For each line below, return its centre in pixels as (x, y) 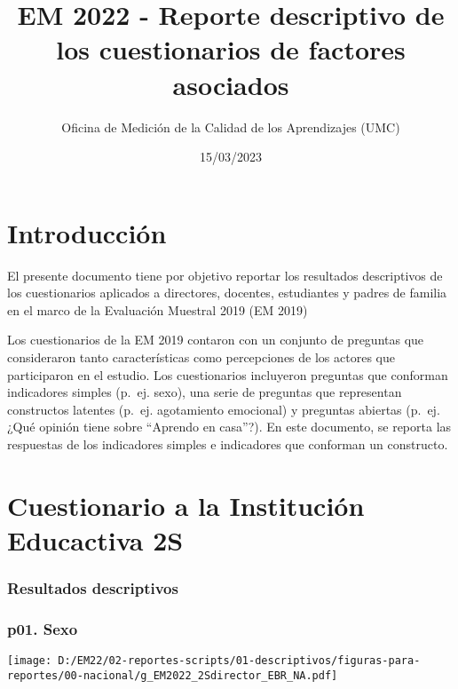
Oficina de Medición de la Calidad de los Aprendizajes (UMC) (231, 127)
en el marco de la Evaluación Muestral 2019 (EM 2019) (158, 309)
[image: (30, 661)
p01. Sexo (43, 628)
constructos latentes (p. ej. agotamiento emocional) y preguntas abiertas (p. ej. (224, 409)
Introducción (87, 232)
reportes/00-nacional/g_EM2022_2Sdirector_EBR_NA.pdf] (173, 675)
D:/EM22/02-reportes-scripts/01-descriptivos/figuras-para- (239, 661)
